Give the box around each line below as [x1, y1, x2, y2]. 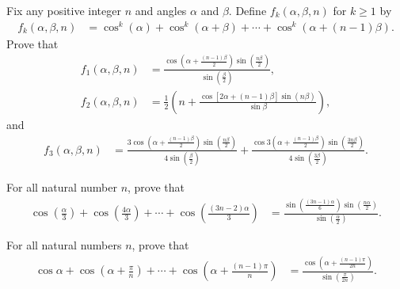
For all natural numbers [6, 237, 122, 253]
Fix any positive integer [6, 2, 121, 18]
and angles [135, 2, 187, 18]
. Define [228, 2, 267, 18]
